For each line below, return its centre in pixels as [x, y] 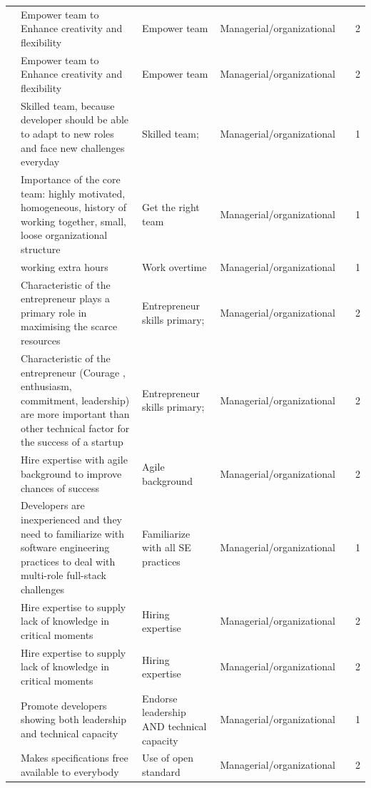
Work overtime [174, 266]
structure [41, 249]
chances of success [60, 487]
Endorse [160, 698]
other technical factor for [75, 428]
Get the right [171, 207]
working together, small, [73, 221]
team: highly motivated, [73, 193]
